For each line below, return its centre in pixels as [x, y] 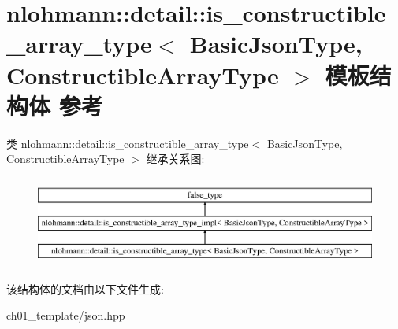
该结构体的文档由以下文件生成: [85, 288]
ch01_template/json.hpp [66, 315]
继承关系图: [175, 159]
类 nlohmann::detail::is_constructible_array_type [128, 143]
